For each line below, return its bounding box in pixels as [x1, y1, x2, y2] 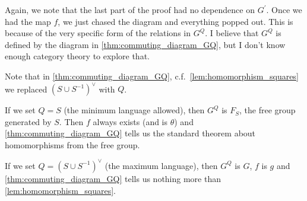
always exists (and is [93, 115, 168, 127]
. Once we [266, 4, 302, 15]
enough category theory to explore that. [5, 50, 150, 62]
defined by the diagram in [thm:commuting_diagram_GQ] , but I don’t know [5, 38, 286, 50]
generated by [5, 115, 52, 127]
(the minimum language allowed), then [64, 104, 205, 116]
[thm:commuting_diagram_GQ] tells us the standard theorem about [5, 127, 256, 139]
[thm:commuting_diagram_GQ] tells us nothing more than [5, 172, 221, 184]
